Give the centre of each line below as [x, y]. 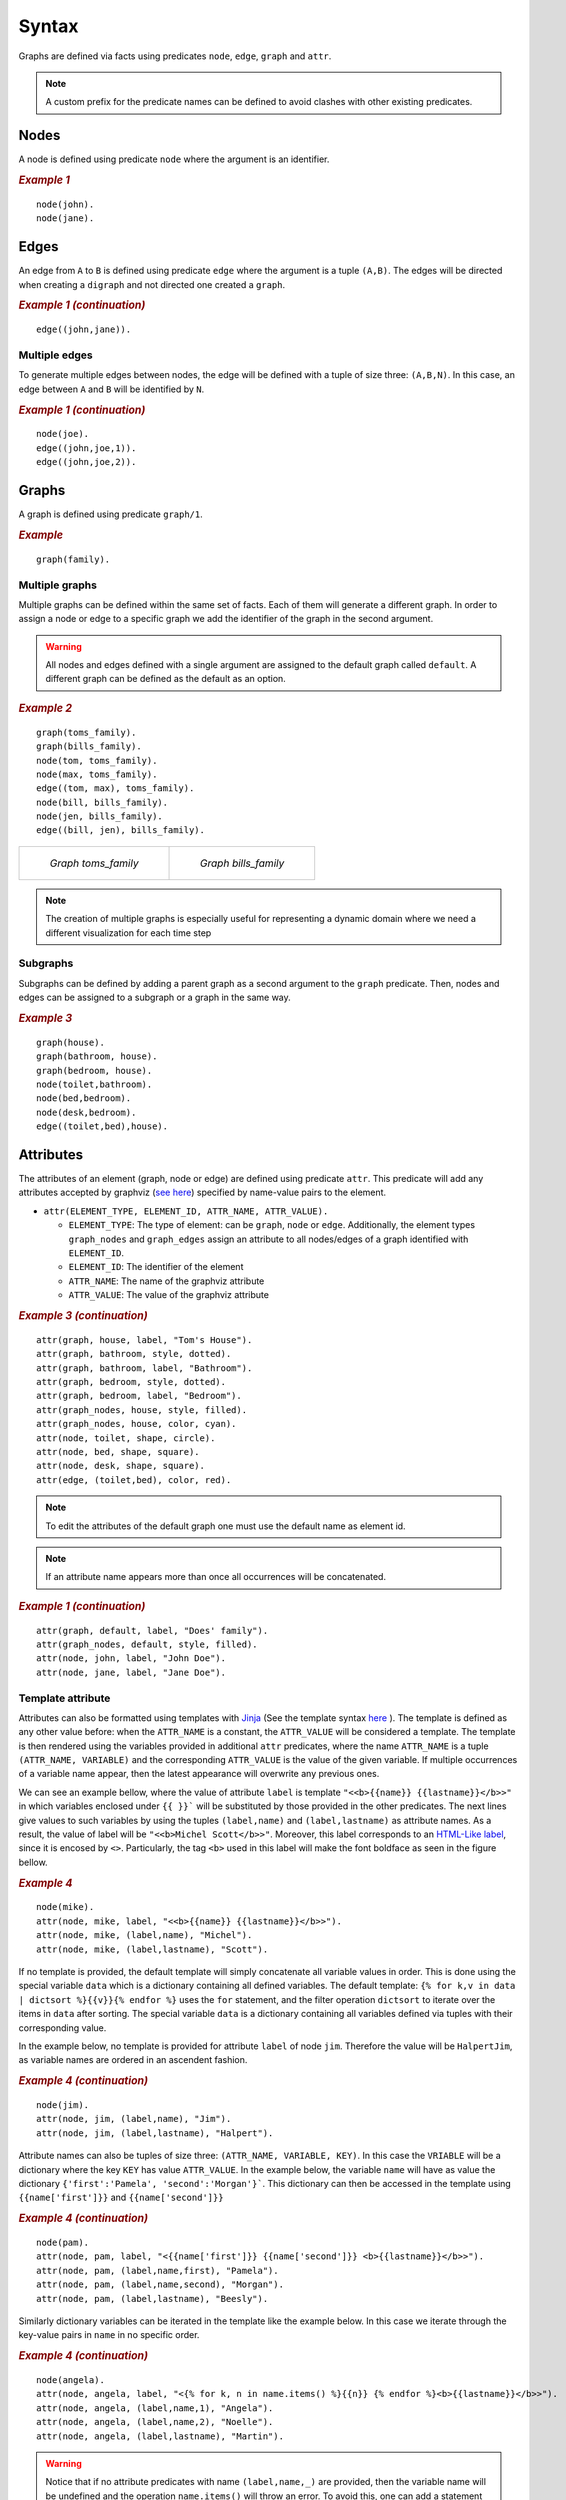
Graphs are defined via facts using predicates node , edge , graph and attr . [175, 56]
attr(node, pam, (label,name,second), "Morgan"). [160, 2284]
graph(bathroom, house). [97, 1056]
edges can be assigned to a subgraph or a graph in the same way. [155, 997]
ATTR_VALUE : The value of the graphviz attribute [169, 1295]
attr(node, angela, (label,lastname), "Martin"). [160, 2436]
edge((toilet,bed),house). [102, 1126]
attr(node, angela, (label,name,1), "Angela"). [155, 2408]
